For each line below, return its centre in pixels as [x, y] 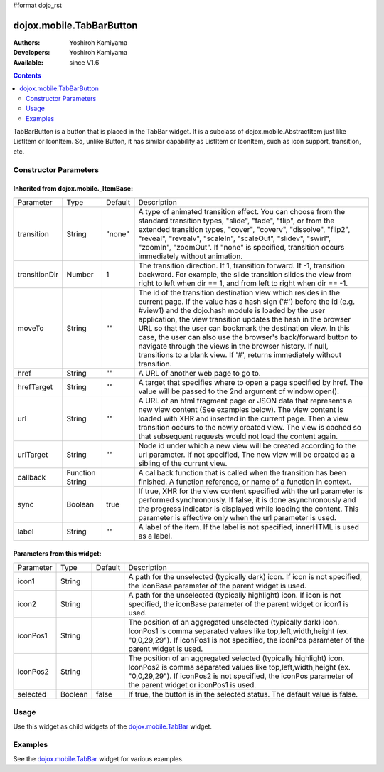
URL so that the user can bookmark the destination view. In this [244, 328]
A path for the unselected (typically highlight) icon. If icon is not [235, 595]
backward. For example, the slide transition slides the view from [245, 274]
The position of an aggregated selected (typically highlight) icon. [236, 658]
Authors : [27, 42]
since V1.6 [84, 62]
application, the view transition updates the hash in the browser [245, 319]
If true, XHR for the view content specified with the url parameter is [250, 491]
